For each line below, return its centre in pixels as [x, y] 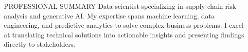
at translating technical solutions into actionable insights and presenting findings [124, 34]
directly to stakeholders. [40, 44]
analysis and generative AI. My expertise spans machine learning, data [109, 15]
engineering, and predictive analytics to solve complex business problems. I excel [124, 25]
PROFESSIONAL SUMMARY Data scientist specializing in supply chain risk [120, 6]
